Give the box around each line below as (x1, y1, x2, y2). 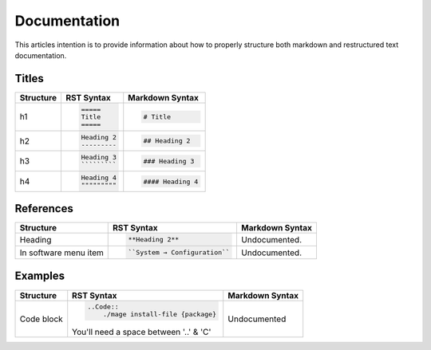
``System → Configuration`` (128, 248, 231, 257)
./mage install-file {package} (102, 310, 217, 319)
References (14, 202, 73, 215)
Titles (14, 72, 44, 85)
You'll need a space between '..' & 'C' (72, 327, 212, 338)
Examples (14, 269, 65, 283)
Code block (19, 313, 63, 324)
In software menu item (19, 247, 104, 258)
